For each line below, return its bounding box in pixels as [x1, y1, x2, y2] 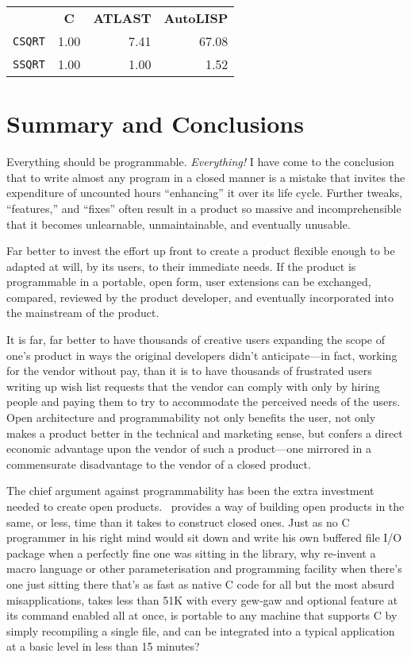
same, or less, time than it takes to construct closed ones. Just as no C [6, 513, 350, 530]
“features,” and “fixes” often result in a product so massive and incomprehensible [6, 199, 401, 216]
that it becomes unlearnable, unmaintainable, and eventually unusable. [6, 215, 351, 232]
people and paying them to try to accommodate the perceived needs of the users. [6, 393, 401, 410]
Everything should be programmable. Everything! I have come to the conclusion [6, 153, 394, 170]
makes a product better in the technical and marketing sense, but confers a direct [6, 424, 403, 441]
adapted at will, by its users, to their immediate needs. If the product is [6, 257, 356, 274]
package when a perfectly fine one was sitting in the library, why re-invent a [6, 544, 376, 561]
